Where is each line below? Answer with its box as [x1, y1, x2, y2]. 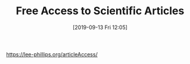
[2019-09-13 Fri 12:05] [72, 24, 128, 31]
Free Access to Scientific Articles [15, 4, 185, 18]
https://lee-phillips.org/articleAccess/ [6, 50, 98, 57]
